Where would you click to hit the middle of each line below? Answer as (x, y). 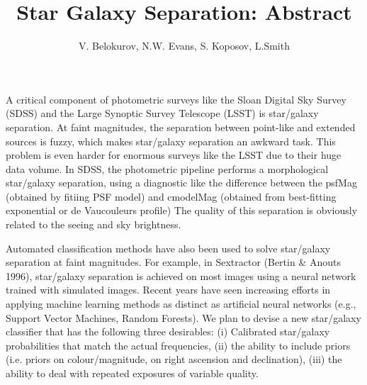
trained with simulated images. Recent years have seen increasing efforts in (168, 290)
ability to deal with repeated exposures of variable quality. (132, 373)
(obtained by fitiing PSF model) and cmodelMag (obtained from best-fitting (171, 196)
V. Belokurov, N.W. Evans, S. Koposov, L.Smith (184, 46)
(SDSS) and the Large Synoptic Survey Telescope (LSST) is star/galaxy (162, 113)
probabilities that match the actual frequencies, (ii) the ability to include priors (178, 345)
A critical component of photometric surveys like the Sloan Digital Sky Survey (176, 99)
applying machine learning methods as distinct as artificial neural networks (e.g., (181, 304)
